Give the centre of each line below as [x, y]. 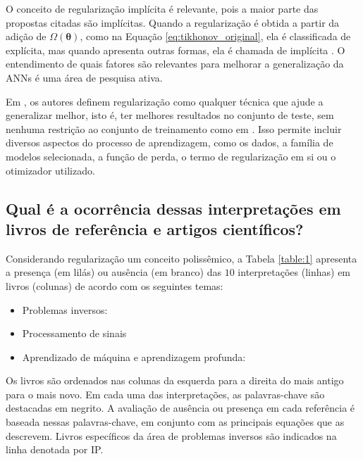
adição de [26, 36]
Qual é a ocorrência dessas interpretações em [173, 208]
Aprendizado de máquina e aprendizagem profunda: [134, 356]
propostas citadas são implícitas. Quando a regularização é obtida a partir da [173, 22]
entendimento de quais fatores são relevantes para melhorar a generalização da [175, 64]
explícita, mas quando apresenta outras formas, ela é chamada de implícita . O [176, 50]
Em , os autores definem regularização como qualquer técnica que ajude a [165, 101]
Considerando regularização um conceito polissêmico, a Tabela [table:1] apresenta [181, 258]
